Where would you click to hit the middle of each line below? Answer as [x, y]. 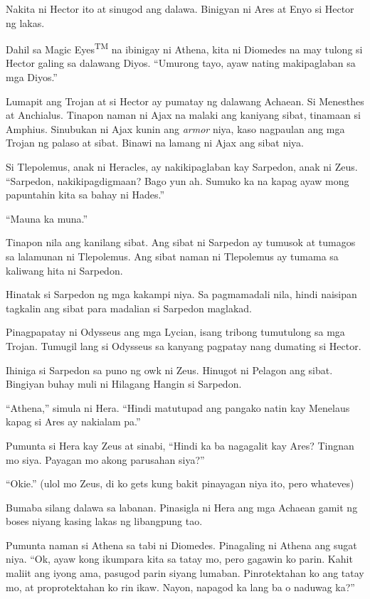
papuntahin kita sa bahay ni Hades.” [85, 195]
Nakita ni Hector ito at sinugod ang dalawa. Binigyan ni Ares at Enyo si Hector [180, 9]
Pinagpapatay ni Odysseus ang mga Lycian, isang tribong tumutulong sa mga [175, 332]
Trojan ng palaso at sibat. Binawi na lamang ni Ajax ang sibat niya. [155, 143]
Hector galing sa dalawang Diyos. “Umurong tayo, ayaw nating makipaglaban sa [181, 63]
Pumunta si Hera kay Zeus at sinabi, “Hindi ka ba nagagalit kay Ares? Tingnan [180, 445]
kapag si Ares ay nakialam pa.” [73, 422]
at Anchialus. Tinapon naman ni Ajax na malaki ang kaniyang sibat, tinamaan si [183, 115]
